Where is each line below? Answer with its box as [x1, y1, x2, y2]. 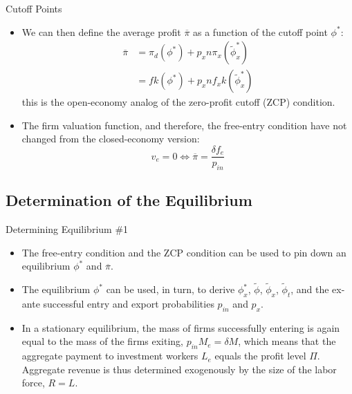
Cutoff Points [6, 1, 62, 15]
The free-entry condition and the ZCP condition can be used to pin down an [21, 245, 346, 259]
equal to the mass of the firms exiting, [21, 334, 183, 348]
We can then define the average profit [21, 24, 181, 39]
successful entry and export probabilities [43, 296, 214, 310]
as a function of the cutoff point [193, 24, 328, 39]
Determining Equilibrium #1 [6, 222, 129, 236]
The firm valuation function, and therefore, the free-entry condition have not [21, 118, 347, 132]
